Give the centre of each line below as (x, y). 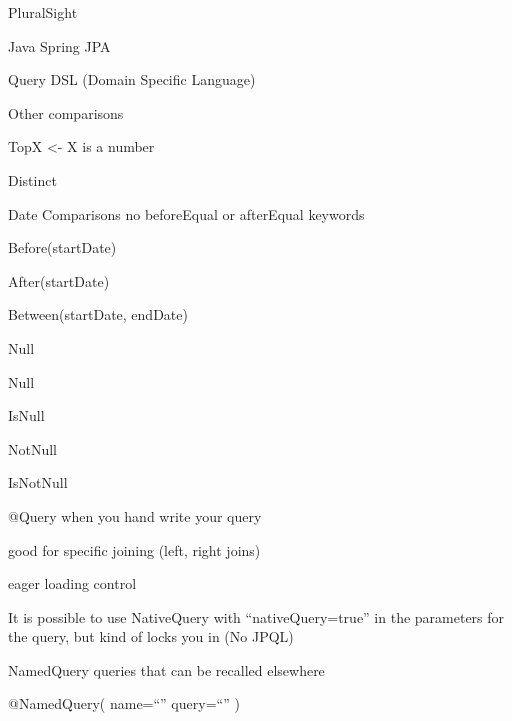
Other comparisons (66, 112)
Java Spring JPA (59, 45)
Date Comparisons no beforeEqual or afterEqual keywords (186, 213)
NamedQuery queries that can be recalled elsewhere (166, 669)
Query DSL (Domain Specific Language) (132, 79)
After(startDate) (59, 280)
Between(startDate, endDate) (98, 314)
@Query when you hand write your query (135, 515)
